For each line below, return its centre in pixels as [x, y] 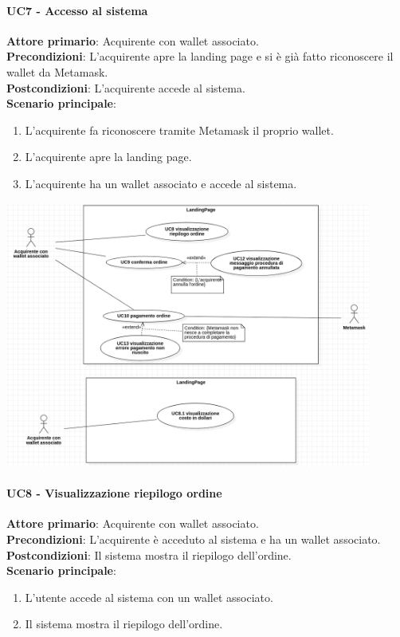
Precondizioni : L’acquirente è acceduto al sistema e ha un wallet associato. [194, 539]
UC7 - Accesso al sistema [77, 10]
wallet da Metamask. [57, 71]
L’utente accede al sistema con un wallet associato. [149, 597]
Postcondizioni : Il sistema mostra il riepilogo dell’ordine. [149, 554]
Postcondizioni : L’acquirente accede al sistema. [126, 87]
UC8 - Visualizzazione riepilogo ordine [114, 493]
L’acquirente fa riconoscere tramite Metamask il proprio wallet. [179, 130]
